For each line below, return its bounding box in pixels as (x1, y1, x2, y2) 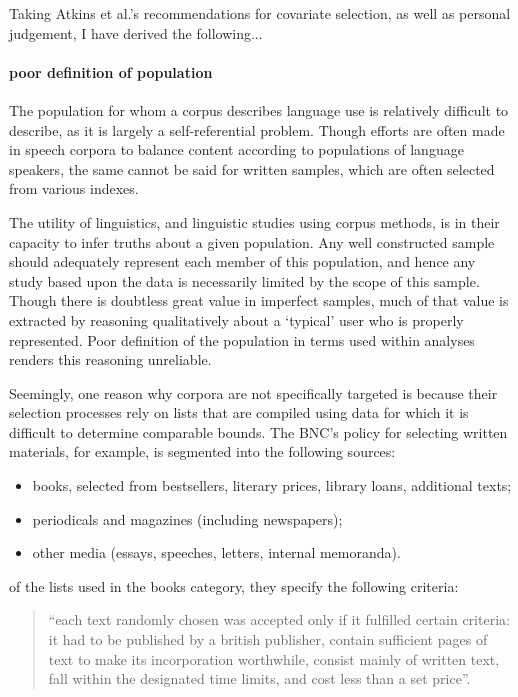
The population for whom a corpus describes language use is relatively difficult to (9, 99, 509, 120)
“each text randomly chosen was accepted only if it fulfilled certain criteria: (48, 609, 510, 630)
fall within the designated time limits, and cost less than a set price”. (48, 668, 471, 689)
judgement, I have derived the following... (9, 22, 263, 43)
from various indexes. (9, 178, 139, 199)
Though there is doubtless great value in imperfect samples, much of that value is (9, 290, 509, 311)
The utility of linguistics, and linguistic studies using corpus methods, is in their (9, 211, 500, 232)
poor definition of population (9, 61, 213, 82)
